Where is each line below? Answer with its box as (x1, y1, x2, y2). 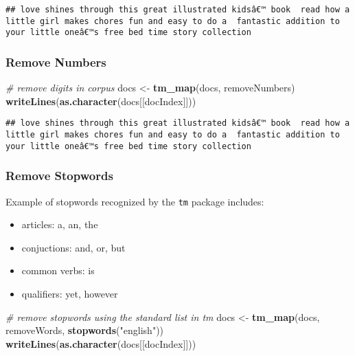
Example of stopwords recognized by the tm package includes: (5, 194, 264, 208)
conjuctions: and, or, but (21, 240, 126, 254)
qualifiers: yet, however (21, 287, 118, 300)
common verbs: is (21, 263, 95, 278)
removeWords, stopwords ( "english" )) (5, 323, 164, 337)
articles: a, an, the (21, 217, 98, 232)
